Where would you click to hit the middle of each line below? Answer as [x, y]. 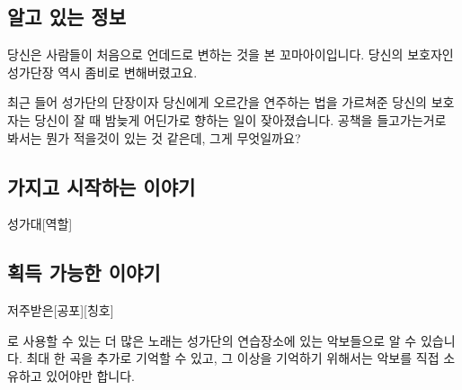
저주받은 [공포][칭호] [61, 310]
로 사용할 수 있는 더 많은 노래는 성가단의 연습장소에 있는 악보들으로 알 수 [212, 340]
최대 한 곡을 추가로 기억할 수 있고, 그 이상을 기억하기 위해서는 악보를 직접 [233, 358]
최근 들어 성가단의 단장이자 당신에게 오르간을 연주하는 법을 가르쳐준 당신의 [217, 102]
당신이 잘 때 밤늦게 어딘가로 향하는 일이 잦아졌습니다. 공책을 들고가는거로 [240, 119]
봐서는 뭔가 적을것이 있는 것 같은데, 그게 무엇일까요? [154, 137]
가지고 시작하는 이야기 [102, 186]
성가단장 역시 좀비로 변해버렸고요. [102, 72]
